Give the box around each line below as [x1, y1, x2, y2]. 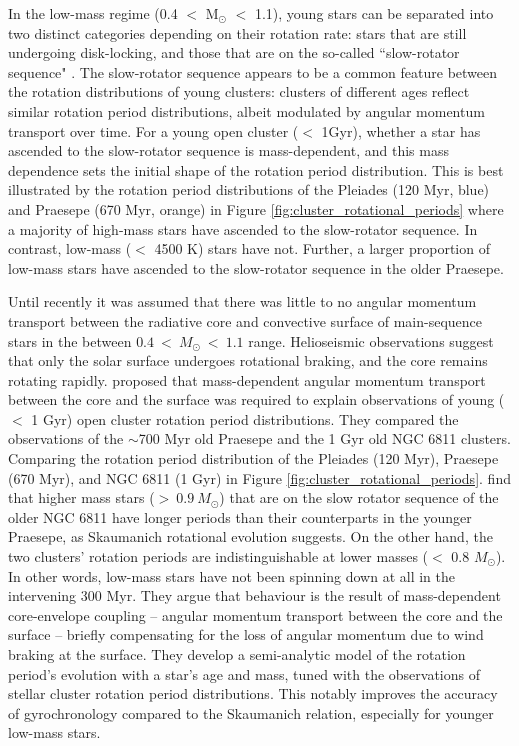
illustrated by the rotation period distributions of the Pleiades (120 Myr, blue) [8, 179, 490, 200]
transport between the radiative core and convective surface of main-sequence [8, 310, 483, 331]
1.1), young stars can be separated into [254, 3, 494, 23]
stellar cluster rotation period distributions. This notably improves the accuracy [8, 683, 498, 704]
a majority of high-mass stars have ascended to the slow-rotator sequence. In [8, 218, 478, 239]
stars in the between [8, 330, 132, 351]
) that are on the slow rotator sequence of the [219, 487, 499, 508]
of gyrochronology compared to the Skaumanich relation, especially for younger [8, 702, 494, 723]
